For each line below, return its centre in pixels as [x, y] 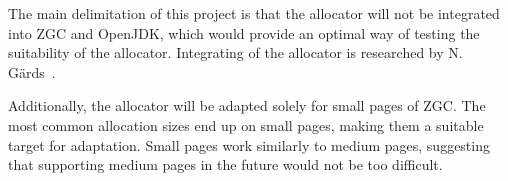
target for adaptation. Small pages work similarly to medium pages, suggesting [249, 144]
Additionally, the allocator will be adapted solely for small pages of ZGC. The [247, 105]
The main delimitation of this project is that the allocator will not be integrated [254, 13]
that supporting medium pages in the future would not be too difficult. [225, 164]
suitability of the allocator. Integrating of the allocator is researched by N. [235, 52]
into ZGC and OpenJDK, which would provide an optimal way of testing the [244, 32]
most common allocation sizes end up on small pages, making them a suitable [246, 124]
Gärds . [32, 71]
